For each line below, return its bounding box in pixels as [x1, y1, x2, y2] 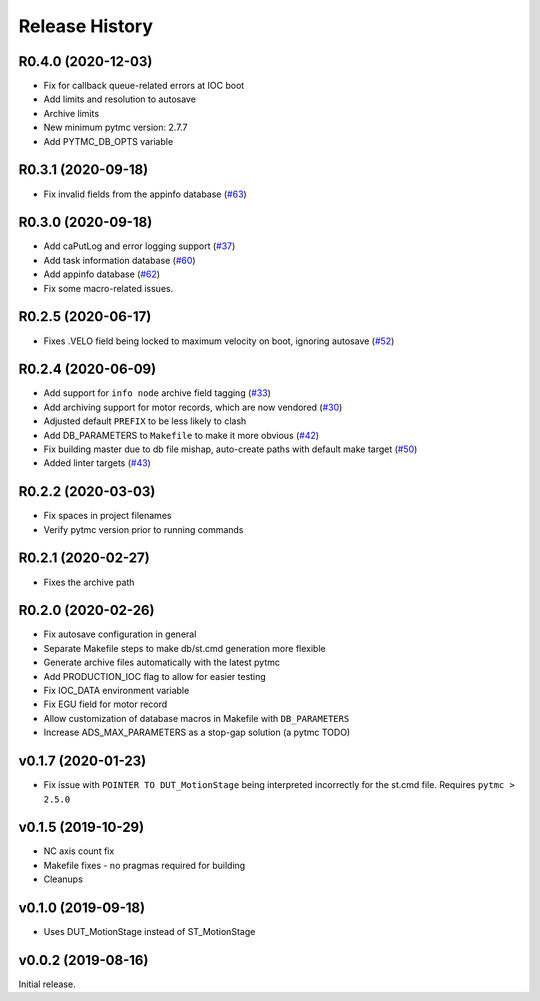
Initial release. [18, 978, 76, 990]
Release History [18, 15, 154, 37]
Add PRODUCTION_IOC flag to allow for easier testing [43, 670, 267, 682]
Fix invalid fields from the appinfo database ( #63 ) [43, 188, 247, 200]
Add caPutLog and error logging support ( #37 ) [43, 240, 236, 252]
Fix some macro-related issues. [43, 282, 174, 294]
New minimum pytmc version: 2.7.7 [43, 121, 188, 134]
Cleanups [43, 873, 84, 885]
